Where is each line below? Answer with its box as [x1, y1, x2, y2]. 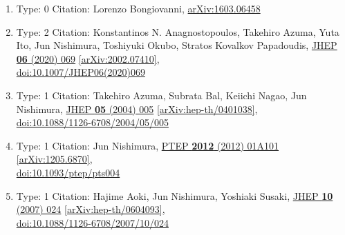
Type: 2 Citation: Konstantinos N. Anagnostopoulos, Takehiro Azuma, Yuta [16, 24, 339, 39]
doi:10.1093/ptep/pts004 [16, 165, 120, 179]
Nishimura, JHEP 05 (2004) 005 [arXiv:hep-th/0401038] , [16, 101, 258, 116]
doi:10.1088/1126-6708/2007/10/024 [16, 215, 169, 229]
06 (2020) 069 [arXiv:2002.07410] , [16, 51, 160, 65]
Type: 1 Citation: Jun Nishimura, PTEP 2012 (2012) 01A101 [16, 138, 279, 152]
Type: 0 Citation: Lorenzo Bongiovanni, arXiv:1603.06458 [16, 1, 261, 15]
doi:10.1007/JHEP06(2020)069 [16, 65, 145, 79]
